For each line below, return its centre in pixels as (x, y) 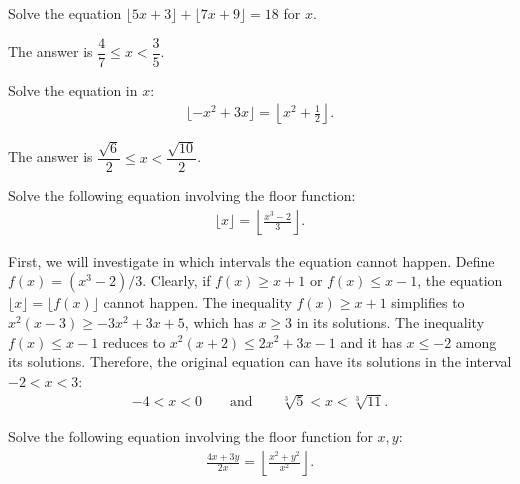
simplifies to (428, 302)
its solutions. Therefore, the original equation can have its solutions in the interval (260, 361)
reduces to (134, 341)
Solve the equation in (73, 89)
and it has (371, 341)
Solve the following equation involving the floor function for (190, 435)
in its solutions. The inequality (390, 321)
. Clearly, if (176, 280)
